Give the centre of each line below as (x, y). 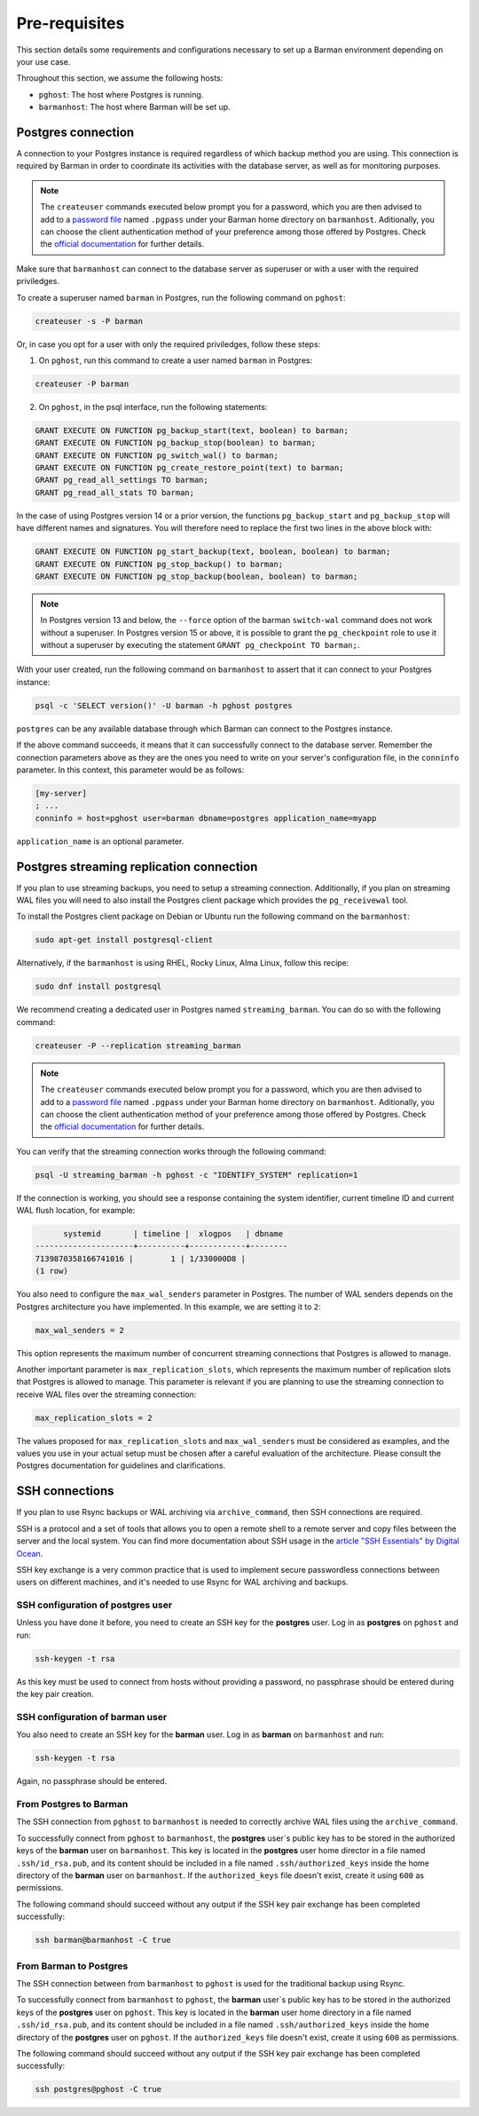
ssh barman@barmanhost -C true (103, 1940)
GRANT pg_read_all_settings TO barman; (122, 480)
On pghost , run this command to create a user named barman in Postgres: (176, 360)
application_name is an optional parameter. (100, 841)
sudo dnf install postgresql (98, 987)
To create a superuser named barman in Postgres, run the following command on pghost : (181, 297)
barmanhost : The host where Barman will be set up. (134, 107)
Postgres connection (75, 132)
